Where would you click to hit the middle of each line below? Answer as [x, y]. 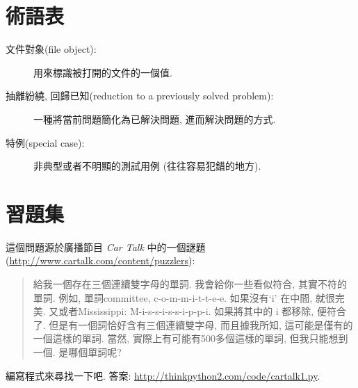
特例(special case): [45, 142]
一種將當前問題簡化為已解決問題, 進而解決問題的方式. [155, 119]
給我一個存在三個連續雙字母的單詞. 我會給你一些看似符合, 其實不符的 [190, 284]
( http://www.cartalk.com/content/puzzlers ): [100, 260]
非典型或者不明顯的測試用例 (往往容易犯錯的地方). [147, 166]
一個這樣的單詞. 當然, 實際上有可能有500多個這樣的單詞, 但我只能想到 [190, 338]
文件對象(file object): [51, 49]
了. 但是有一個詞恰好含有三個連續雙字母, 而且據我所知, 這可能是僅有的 [193, 324]
